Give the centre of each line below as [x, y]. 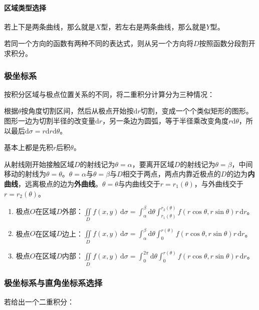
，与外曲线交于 [219, 183]
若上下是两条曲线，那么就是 [50, 26]
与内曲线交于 [139, 183]
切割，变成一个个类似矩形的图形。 [197, 111]
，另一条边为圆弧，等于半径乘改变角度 [166, 120]
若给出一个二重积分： [39, 301]
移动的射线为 [25, 174]
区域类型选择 [25, 7]
